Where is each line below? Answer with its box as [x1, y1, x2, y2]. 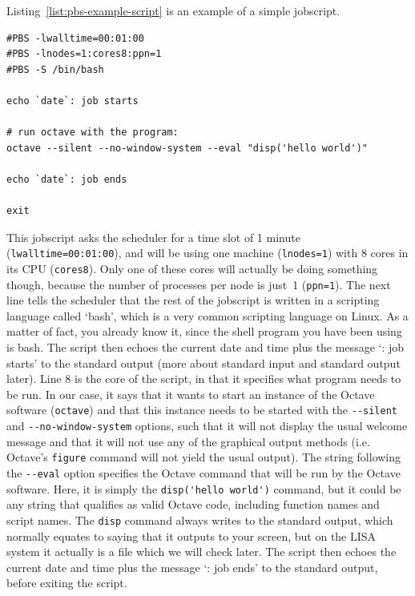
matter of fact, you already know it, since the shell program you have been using [6, 323, 402, 340]
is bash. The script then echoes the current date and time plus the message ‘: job [6, 339, 405, 356]
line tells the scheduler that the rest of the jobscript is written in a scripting [6, 292, 380, 308]
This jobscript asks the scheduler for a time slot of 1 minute [6, 228, 300, 245]
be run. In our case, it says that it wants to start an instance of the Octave [6, 385, 375, 402]
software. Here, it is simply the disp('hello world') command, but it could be [6, 480, 401, 497]
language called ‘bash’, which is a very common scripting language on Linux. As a [6, 307, 409, 324]
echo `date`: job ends [6, 173, 127, 185]
